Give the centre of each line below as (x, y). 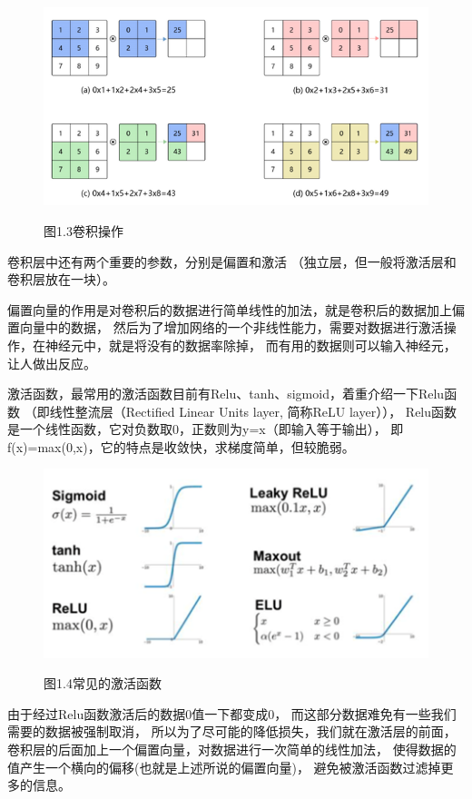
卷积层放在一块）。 (61, 279)
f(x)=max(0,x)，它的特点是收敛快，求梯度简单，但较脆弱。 (181, 446)
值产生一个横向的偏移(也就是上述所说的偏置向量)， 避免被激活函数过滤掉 (224, 767)
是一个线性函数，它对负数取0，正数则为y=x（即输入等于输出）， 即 (206, 429)
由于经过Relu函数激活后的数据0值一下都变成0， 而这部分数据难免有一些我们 (232, 713)
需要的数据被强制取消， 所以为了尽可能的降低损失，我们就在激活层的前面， (232, 731)
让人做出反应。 (52, 363)
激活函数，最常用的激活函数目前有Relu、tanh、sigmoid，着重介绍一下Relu (226, 394)
